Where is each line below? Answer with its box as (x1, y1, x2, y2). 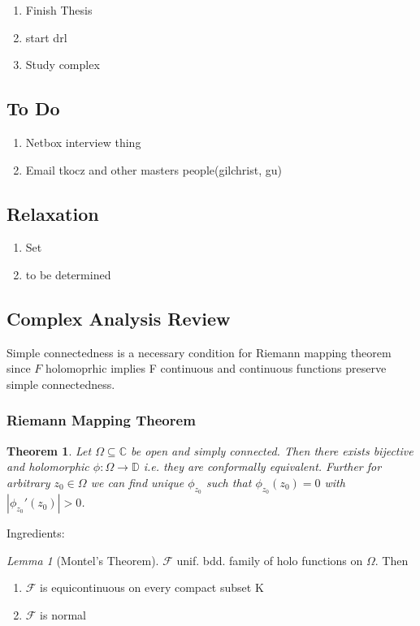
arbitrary (6, 473, 50, 490)
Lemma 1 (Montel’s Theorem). (6, 551, 159, 568)
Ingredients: (6, 525, 65, 542)
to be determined (25, 266, 111, 283)
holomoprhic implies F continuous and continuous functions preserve (45, 360, 387, 377)
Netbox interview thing (25, 133, 141, 150)
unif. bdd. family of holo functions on (176, 551, 363, 568)
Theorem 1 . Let (6, 442, 92, 459)
